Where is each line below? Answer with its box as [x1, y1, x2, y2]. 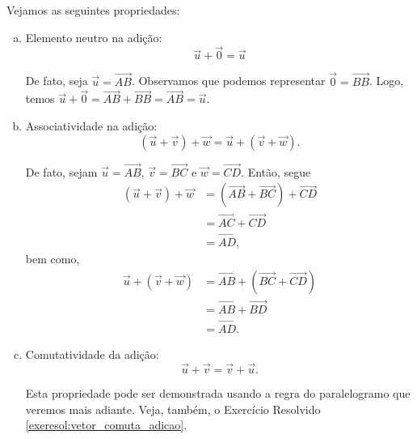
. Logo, [369, 72, 404, 89]
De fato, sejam [25, 163, 98, 180]
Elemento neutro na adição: [25, 28, 162, 45]
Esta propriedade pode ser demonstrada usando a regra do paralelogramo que [25, 384, 411, 401]
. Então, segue [241, 163, 311, 180]
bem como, [25, 249, 80, 266]
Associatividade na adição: [25, 117, 158, 134]
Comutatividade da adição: [25, 346, 159, 363]
